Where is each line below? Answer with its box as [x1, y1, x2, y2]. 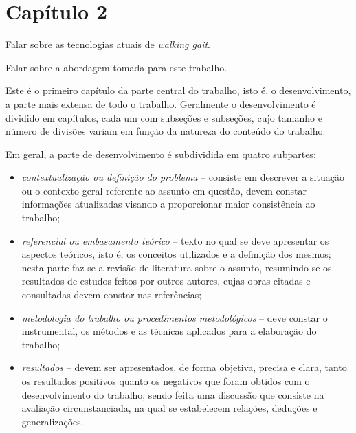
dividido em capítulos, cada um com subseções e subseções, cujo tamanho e [5, 110, 322, 124]
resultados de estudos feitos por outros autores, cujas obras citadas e [21, 274, 311, 288]
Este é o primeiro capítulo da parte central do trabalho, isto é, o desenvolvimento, [5, 83, 351, 98]
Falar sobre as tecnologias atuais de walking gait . [5, 37, 210, 52]
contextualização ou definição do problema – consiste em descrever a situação [21, 170, 344, 184]
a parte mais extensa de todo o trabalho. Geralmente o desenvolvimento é [5, 96, 316, 111]
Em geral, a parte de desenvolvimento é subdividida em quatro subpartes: [5, 146, 316, 161]
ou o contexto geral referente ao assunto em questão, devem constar [21, 183, 307, 197]
